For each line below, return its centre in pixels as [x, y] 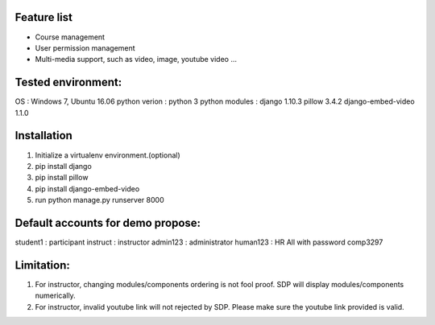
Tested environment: [68, 82]
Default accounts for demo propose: [108, 222]
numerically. [55, 296]
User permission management [85, 47]
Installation [43, 136]
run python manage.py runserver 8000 [99, 200]
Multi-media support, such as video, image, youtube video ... [136, 60]
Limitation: [42, 265]
